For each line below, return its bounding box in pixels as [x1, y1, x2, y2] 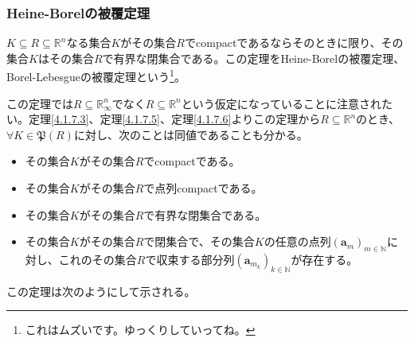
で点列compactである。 [143, 180, 263, 196]
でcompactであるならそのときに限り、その [185, 34, 404, 51]
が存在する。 [291, 251, 358, 268]
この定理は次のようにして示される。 [6, 282, 196, 299]
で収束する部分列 [145, 251, 235, 268]
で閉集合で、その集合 [143, 233, 255, 250]
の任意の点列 [264, 233, 331, 250]
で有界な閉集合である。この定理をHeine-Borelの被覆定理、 [102, 49, 405, 66]
